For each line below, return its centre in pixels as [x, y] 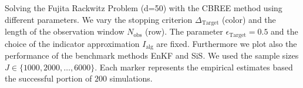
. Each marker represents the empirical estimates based [194, 67]
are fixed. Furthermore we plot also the [227, 43]
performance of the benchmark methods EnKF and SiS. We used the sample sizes [152, 55]
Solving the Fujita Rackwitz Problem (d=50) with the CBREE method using [144, 8]
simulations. [131, 78]
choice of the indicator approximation [72, 43]
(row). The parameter [184, 31]
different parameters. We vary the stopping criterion [99, 19]
